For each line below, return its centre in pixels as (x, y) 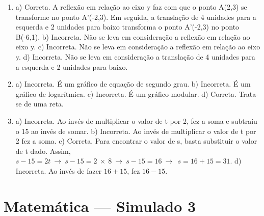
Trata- (248, 93)
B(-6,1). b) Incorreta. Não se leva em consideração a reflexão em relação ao (133, 36)
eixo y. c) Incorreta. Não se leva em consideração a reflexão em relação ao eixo (138, 47)
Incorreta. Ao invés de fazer (59, 170)
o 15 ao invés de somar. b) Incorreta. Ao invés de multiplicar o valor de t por (136, 131)
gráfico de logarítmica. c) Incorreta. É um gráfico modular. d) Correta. (126, 93)
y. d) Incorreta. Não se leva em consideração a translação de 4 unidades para (135, 56)
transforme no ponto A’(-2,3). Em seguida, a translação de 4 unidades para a (136, 17)
